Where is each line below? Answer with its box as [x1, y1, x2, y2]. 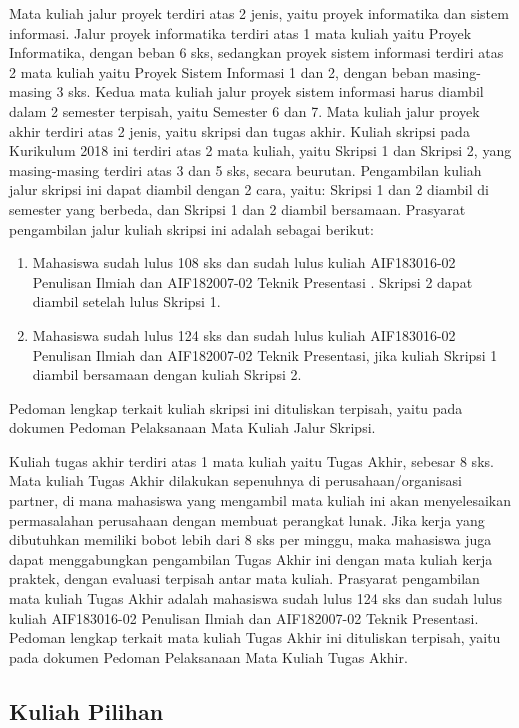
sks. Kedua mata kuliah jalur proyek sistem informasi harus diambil [68, 81, 484, 102]
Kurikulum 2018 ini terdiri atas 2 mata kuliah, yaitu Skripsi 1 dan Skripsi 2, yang [9, 140, 512, 161]
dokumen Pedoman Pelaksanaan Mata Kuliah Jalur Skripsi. [9, 417, 376, 438]
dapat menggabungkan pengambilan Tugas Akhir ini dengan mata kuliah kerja [9, 548, 493, 569]
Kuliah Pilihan [9, 695, 164, 726]
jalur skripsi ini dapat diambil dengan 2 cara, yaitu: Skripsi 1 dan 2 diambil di [9, 179, 489, 200]
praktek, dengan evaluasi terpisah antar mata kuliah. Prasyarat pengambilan [9, 568, 480, 589]
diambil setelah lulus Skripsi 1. [32, 291, 221, 312]
